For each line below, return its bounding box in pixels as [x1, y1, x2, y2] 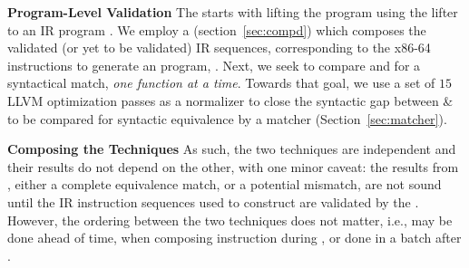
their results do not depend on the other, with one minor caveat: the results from [7, 157, 459, 176]
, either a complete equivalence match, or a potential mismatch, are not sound [7, 175, 442, 194]
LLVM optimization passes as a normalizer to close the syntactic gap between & [7, 91, 454, 110]
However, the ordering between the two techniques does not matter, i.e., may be [7, 210, 453, 229]
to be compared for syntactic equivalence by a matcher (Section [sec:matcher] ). [7, 109, 447, 128]
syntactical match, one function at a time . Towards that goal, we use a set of [7, 73, 435, 92]
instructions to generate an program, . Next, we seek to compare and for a [7, 55, 421, 74]
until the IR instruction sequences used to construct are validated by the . [7, 192, 419, 211]
